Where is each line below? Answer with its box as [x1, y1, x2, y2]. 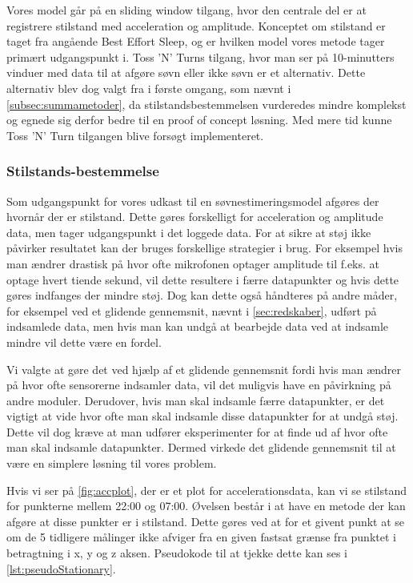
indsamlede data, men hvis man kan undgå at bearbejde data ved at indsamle [6, 318, 389, 335]
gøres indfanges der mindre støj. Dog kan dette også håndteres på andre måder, [6, 287, 398, 304]
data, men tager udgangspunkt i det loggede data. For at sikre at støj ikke [6, 223, 371, 240]
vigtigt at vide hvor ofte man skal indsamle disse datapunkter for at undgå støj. [6, 408, 399, 424]
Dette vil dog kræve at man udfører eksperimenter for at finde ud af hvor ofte [6, 423, 388, 440]
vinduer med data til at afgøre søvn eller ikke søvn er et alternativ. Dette [6, 64, 366, 81]
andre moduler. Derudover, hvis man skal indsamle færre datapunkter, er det [6, 392, 385, 408]
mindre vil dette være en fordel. [6, 333, 162, 350]
